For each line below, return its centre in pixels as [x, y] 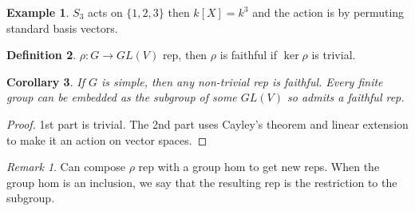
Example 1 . [38, 12]
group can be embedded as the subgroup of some [122, 97]
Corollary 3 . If [45, 81]
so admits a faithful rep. [346, 97]
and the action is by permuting [328, 12]
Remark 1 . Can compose [66, 167]
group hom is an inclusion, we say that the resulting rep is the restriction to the [202, 182]
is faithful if [249, 55]
